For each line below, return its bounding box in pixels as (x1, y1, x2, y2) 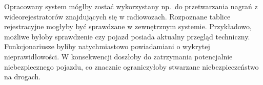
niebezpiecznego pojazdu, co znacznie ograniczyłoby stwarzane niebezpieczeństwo (4, 61, 259, 72)
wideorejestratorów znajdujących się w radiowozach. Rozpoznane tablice (4, 11, 231, 22)
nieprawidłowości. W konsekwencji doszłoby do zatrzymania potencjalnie (4, 51, 233, 61)
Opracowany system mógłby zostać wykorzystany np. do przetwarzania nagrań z (4, 1, 258, 11)
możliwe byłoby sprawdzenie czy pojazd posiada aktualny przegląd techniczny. (4, 31, 250, 41)
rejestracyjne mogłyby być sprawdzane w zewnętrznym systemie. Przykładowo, (4, 21, 252, 32)
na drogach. (4, 71, 41, 82)
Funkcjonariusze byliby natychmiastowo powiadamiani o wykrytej (4, 41, 210, 52)
